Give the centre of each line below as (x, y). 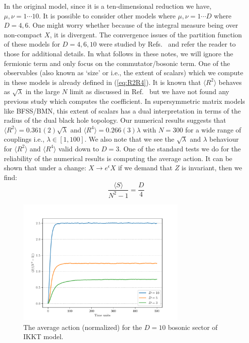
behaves (230, 82)
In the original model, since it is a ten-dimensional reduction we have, (108, 6)
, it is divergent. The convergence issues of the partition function (146, 34)
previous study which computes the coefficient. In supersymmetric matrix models (124, 101)
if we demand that (145, 168)
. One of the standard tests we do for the (180, 148)
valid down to (79, 148)
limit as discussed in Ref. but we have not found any (149, 91)
